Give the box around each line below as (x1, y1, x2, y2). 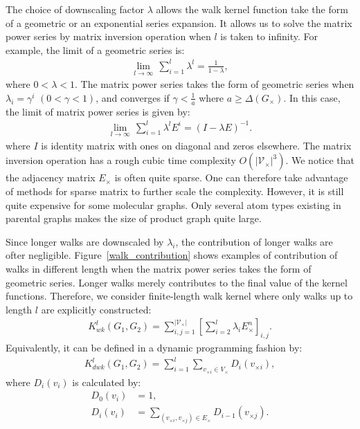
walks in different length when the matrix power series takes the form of (6, 262, 312, 276)
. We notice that (285, 153, 354, 167)
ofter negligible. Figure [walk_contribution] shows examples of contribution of (6, 248, 338, 262)
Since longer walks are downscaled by (6, 234, 164, 248)
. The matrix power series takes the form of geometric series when (74, 77, 354, 91)
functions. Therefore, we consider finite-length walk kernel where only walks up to (6, 289, 353, 303)
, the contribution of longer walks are (175, 234, 333, 248)
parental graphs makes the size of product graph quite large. (6, 211, 262, 226)
